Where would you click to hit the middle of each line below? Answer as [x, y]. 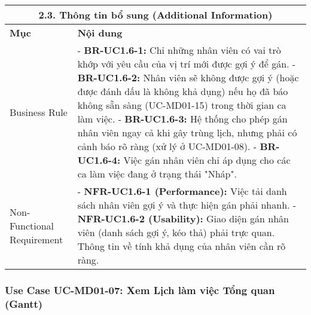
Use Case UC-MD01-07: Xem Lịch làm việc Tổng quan [140, 290]
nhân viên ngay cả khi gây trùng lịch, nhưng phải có [187, 132]
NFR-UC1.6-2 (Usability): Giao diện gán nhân [183, 218]
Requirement [36, 239]
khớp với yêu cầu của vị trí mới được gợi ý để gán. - [187, 64]
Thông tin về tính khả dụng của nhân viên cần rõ [182, 246]
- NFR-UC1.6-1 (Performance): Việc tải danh [182, 191]
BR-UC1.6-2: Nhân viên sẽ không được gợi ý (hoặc [188, 77]
